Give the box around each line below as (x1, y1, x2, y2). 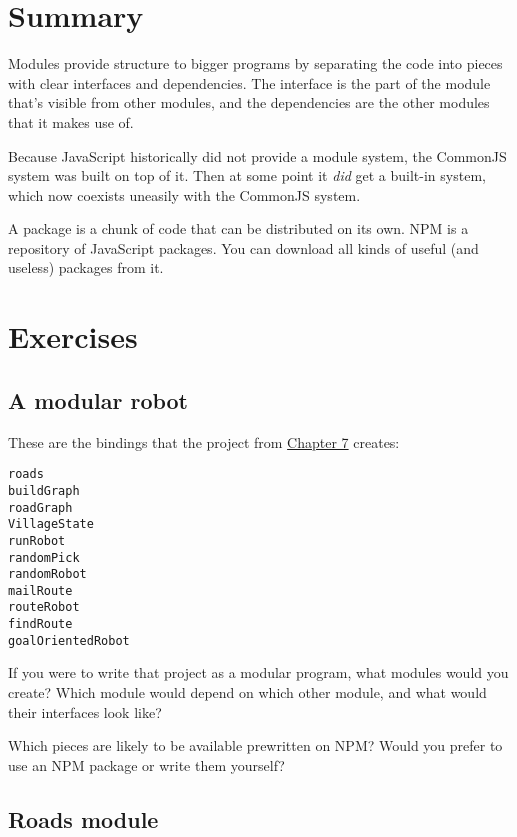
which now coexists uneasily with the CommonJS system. (8, 184, 361, 205)
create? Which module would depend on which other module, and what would (8, 682, 487, 703)
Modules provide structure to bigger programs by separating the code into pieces (8, 53, 503, 74)
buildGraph (8, 483, 80, 498)
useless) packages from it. (8, 257, 164, 278)
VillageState (8, 517, 94, 532)
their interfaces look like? (8, 701, 162, 722)
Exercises (8, 316, 138, 357)
